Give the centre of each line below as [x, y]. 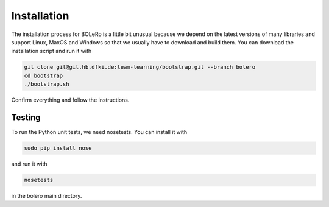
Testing [26, 117]
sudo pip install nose [58, 148]
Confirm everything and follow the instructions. [70, 100]
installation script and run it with [51, 51]
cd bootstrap [44, 75]
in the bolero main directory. [47, 195]
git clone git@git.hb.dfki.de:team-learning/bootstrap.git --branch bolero [140, 67]
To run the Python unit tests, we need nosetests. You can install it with [99, 132]
